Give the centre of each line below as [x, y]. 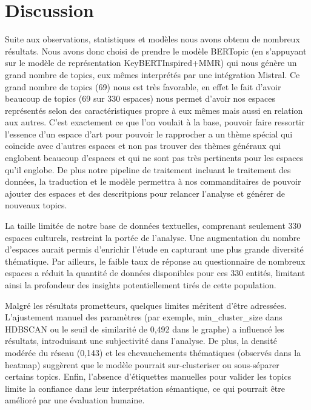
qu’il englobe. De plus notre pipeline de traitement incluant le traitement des [148, 169]
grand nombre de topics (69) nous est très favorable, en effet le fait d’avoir [143, 86]
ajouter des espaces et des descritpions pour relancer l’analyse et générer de [145, 193]
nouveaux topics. [36, 205]
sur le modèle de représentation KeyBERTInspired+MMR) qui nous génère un [151, 63]
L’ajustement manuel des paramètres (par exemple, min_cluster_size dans [144, 317]
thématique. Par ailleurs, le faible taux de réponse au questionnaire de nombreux [155, 261]
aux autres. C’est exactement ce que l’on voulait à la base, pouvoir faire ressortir [155, 122]
